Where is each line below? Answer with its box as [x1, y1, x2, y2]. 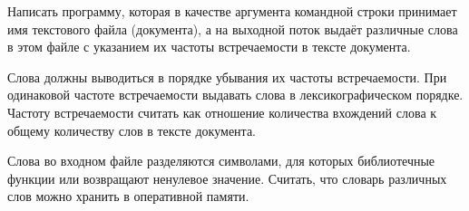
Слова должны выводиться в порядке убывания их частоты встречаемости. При [7, 67, 447, 86]
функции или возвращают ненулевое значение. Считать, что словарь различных [7, 168, 447, 187]
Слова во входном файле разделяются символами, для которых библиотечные [7, 151, 435, 170]
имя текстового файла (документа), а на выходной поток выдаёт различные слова [7, 19, 458, 38]
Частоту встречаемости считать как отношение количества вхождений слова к [7, 102, 437, 121]
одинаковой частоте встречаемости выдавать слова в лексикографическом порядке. [7, 85, 464, 104]
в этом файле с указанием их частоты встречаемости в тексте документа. [7, 37, 411, 56]
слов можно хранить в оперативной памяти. [7, 187, 249, 206]
